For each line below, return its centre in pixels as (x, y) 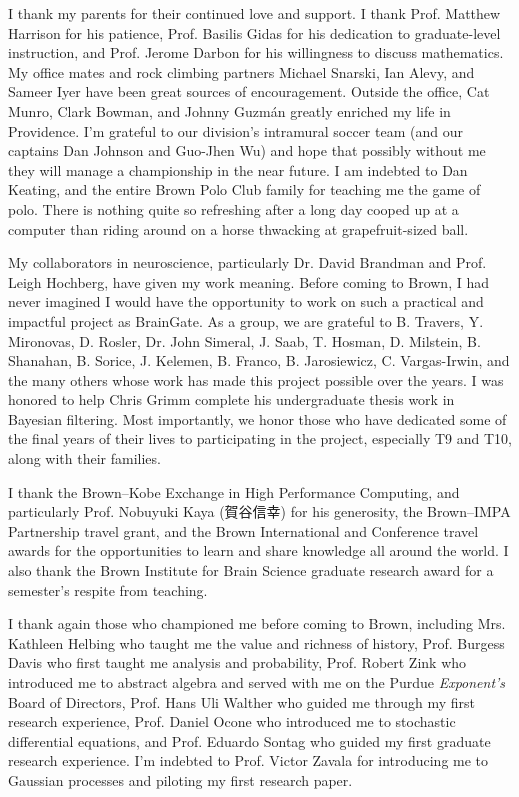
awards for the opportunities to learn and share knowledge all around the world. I (258, 550)
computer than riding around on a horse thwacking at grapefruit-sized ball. (238, 228)
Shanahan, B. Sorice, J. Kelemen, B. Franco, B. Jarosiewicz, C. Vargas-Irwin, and (259, 360)
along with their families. (84, 458)
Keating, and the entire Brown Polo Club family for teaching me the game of (244, 189)
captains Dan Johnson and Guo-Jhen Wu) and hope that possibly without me (247, 150)
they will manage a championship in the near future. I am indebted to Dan (238, 169)
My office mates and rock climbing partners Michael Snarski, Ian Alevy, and (241, 71)
